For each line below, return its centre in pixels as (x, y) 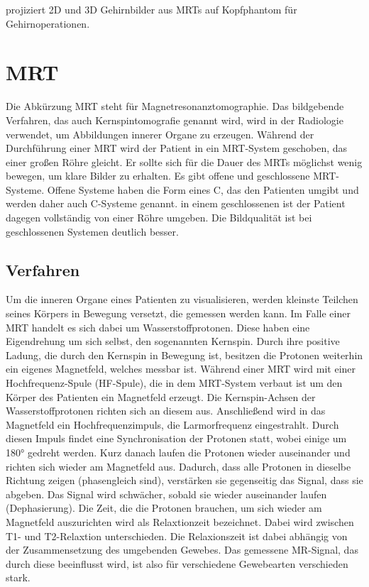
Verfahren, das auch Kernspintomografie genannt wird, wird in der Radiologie (175, 120)
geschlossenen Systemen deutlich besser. (92, 231)
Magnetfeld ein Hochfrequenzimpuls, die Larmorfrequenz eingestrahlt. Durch (172, 424)
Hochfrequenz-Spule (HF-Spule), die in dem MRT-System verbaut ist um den (174, 383)
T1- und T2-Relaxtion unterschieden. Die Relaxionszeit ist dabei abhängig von (177, 536)
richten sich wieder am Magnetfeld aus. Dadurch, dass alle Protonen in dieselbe (178, 466)
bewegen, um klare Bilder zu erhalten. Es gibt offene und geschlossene (158, 176)
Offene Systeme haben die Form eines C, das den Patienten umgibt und (203, 189)
